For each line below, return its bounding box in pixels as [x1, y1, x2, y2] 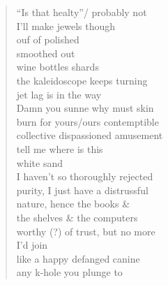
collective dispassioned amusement [16, 128, 163, 142]
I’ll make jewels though [16, 18, 116, 33]
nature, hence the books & [16, 196, 130, 211]
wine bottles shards [16, 59, 99, 74]
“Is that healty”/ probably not [16, 5, 147, 19]
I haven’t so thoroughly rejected [16, 169, 153, 184]
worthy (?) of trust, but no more [16, 224, 155, 238]
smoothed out [16, 45, 75, 60]
